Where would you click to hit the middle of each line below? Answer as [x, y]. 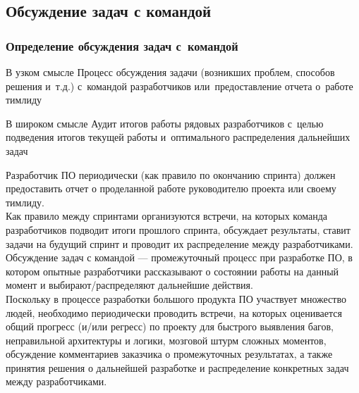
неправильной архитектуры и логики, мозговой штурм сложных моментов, [166, 340]
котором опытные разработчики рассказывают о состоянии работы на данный [172, 271]
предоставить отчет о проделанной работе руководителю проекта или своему [171, 188]
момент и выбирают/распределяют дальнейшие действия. [129, 285]
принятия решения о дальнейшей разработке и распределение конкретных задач [177, 367]
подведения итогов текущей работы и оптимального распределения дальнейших [178, 137]
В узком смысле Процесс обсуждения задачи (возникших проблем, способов [170, 72]
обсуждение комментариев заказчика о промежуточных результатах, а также [169, 354]
